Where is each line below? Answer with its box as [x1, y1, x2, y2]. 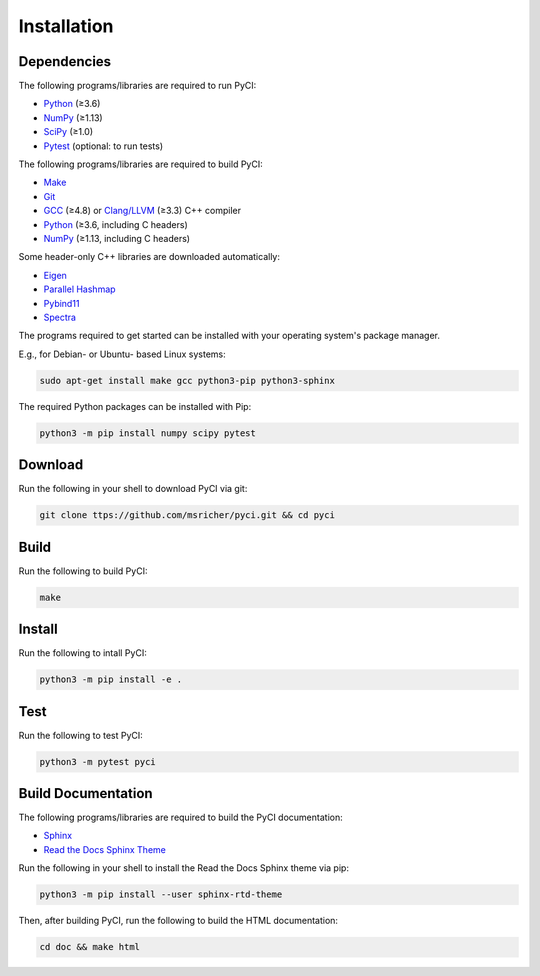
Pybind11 [43, 297, 80, 309]
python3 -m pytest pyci [39, 756, 157, 767]
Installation [18, 15, 114, 37]
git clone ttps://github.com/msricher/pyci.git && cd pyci [39, 510, 335, 521]
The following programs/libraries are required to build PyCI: [18, 158, 264, 170]
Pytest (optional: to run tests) [43, 140, 164, 152]
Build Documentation [18, 785, 154, 802]
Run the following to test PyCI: [18, 729, 144, 741]
